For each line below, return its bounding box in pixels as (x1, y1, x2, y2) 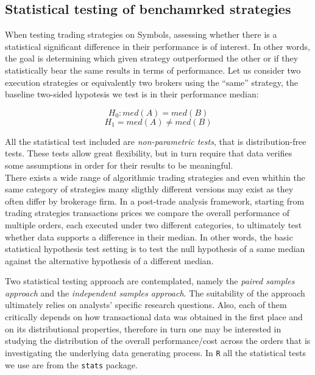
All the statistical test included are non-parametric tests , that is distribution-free (5, 135, 306, 147)
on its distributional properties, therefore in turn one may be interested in (5, 322, 281, 335)
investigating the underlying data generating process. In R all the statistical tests (5, 346, 306, 359)
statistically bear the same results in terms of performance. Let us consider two (5, 63, 301, 76)
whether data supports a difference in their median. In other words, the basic (5, 230, 293, 243)
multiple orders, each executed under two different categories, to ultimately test (5, 218, 302, 231)
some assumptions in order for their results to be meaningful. (5, 158, 233, 171)
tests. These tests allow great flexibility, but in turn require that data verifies (5, 147, 292, 159)
